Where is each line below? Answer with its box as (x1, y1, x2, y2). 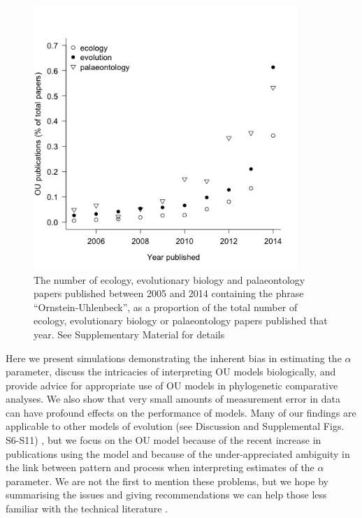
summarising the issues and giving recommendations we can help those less (6, 487, 327, 502)
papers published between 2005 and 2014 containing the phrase (34, 286, 304, 301)
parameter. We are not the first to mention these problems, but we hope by (6, 473, 329, 488)
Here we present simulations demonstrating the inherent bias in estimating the (6, 350, 342, 365)
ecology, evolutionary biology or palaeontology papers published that (34, 313, 328, 328)
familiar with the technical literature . (6, 501, 168, 516)
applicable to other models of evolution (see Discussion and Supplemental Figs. (6, 419, 345, 433)
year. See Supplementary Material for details (34, 326, 225, 341)
